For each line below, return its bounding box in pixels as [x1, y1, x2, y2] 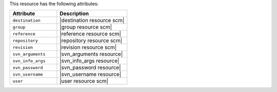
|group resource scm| [60, 24, 112, 31]
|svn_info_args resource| [60, 57, 120, 64]
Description [60, 10, 89, 17]
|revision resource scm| [60, 44, 117, 51]
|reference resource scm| [60, 30, 122, 38]
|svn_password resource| [60, 64, 121, 71]
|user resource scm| [60, 78, 109, 85]
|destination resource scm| [60, 17, 125, 24]
